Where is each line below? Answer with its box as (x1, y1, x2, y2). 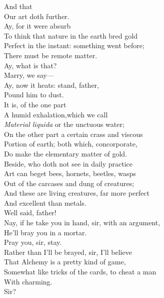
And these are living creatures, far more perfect (4, 188, 149, 198)
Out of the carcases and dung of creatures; (4, 178, 134, 188)
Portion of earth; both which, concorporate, (4, 138, 137, 149)
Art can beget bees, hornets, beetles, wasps (4, 168, 136, 179)
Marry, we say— (4, 70, 54, 80)
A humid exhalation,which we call (4, 109, 108, 119)
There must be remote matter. (4, 50, 97, 60)
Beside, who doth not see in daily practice (4, 158, 133, 169)
